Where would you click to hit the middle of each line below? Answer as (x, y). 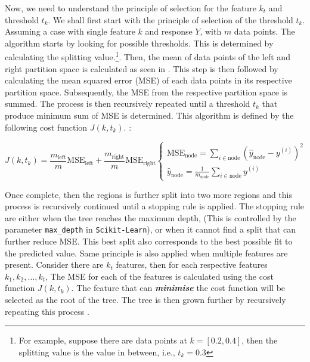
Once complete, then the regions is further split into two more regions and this (149, 194)
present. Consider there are (54, 264)
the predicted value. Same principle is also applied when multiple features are (146, 253)
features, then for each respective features (192, 264)
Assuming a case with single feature (70, 31)
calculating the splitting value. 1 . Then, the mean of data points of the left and (148, 56)
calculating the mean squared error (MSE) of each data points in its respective (148, 80)
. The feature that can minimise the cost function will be (178, 288)
